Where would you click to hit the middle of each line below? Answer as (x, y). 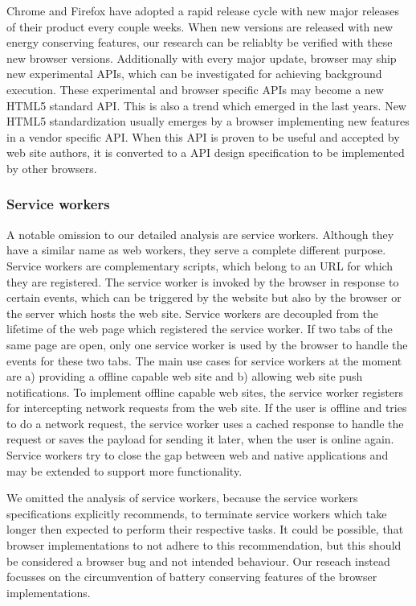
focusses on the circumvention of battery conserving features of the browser (192, 577)
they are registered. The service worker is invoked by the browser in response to (203, 281)
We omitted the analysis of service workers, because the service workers (182, 498)
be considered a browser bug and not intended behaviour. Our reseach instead (198, 561)
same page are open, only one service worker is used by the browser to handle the (207, 344)
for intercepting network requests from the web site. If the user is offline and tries (207, 408)
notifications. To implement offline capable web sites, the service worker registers (205, 392)
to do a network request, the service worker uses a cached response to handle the (205, 423)
